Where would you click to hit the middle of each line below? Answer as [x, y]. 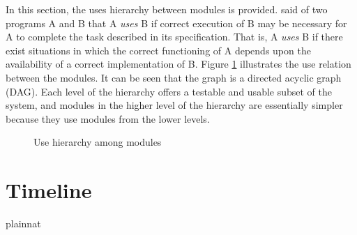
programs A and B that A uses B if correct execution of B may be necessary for [176, 23]
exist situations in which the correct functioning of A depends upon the [158, 50]
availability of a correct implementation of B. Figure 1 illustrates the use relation [178, 64]
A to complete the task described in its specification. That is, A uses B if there [174, 37]
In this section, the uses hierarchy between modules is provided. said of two [167, 9]
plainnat [23, 223]
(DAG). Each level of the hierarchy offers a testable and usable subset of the [169, 91]
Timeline [49, 190]
